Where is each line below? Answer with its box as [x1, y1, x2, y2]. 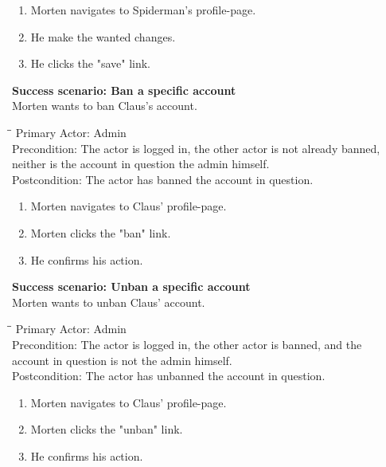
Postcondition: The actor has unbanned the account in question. [12, 367, 326, 384]
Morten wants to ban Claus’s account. [12, 97, 197, 114]
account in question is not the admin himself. [12, 351, 232, 368]
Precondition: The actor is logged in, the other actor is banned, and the [12, 336, 362, 352]
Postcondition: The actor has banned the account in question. [12, 171, 314, 187]
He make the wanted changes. [30, 28, 176, 45]
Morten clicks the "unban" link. [30, 421, 183, 438]
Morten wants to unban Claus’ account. [12, 293, 205, 310]
